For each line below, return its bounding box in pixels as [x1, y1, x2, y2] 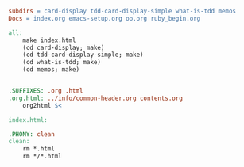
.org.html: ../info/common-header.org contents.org [8, 94, 183, 102]
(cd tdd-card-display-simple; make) [22, 51, 145, 59]
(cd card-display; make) [22, 44, 105, 51]
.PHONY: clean [8, 130, 56, 139]
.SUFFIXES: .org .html [8, 87, 83, 95]
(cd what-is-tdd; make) [22, 59, 102, 66]
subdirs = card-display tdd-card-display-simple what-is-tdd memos [8, 7, 237, 15]
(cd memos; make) [22, 66, 80, 74]
